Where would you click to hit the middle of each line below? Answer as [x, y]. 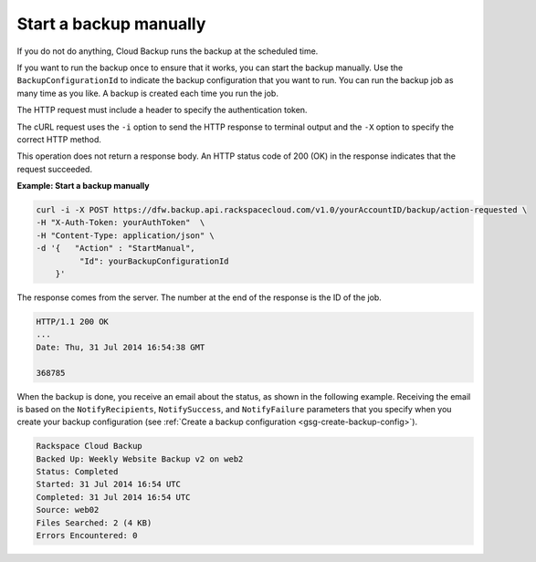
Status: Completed [77, 472]
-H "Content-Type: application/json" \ [125, 235]
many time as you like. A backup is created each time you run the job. [147, 93]
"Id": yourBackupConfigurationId [154, 261]
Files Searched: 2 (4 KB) [94, 523]
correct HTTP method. [59, 139]
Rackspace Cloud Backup [89, 446]
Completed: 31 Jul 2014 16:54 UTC [113, 497]
